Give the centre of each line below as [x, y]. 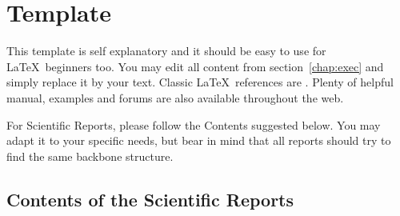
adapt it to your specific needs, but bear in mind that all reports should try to [199, 140]
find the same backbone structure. [90, 156]
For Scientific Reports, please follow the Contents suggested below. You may [194, 124]
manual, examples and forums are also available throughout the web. [175, 97]
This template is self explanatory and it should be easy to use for [166, 51]
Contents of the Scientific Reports [150, 199]
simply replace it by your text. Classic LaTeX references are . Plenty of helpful [200, 82]
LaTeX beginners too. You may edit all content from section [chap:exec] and [195, 66]
